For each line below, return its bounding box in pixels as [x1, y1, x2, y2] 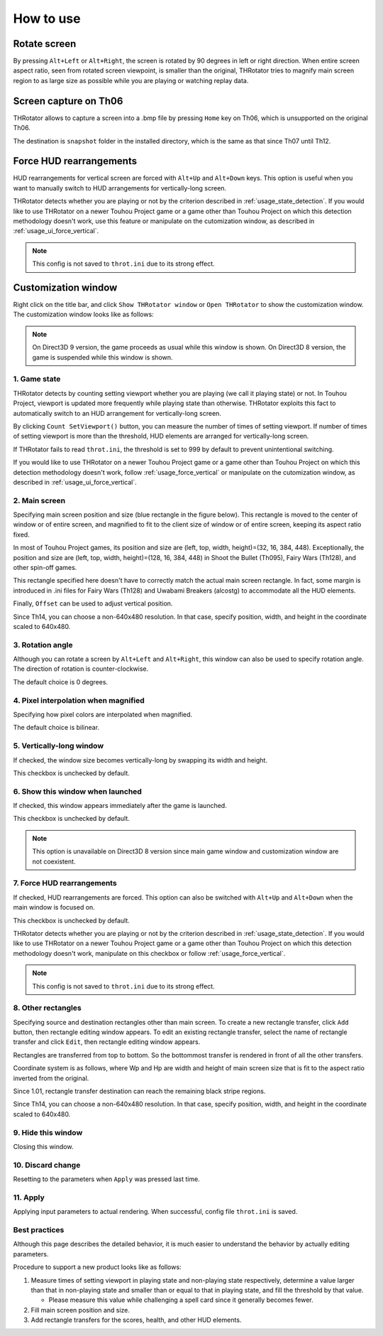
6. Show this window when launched [13, 786, 142, 796]
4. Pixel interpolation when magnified [13, 695, 145, 705]
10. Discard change [13, 1160, 81, 1170]
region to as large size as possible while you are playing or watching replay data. [13, 76, 249, 85]
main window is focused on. [13, 903, 95, 912]
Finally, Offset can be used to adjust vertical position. [13, 599, 173, 608]
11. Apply [13, 1192, 45, 1202]
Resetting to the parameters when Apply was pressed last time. [13, 1175, 200, 1183]
